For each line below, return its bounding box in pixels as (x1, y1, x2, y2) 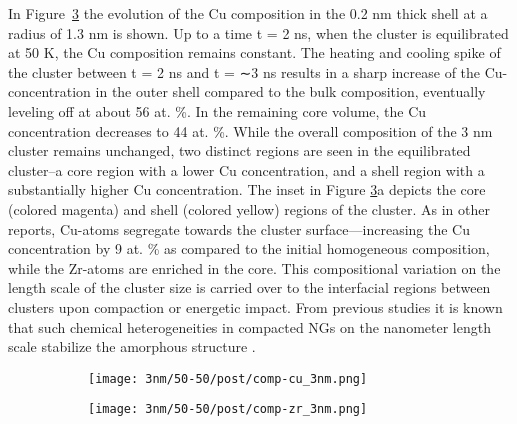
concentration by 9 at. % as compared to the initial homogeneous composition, (8, 238, 490, 259)
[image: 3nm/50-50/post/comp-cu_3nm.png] (88, 371, 368, 386)
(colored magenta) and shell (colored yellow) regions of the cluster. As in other (8, 198, 490, 219)
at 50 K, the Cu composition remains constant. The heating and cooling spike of (8, 42, 501, 63)
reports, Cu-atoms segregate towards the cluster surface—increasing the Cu (8, 218, 470, 239)
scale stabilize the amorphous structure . (8, 336, 256, 357)
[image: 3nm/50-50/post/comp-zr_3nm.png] (88, 402, 368, 417)
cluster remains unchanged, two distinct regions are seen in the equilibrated (8, 140, 471, 161)
